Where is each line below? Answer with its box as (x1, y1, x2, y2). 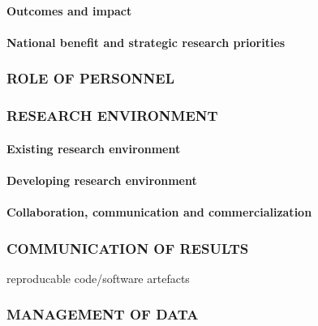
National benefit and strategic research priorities (6, 33, 286, 50)
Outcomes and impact (6, 2, 132, 19)
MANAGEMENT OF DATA (6, 304, 199, 324)
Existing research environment (6, 139, 181, 157)
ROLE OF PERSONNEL (6, 68, 174, 88)
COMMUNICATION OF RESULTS (6, 238, 249, 258)
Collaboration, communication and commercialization (6, 204, 312, 221)
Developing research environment (6, 171, 197, 188)
